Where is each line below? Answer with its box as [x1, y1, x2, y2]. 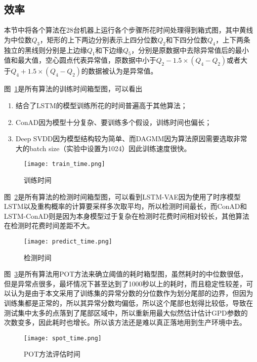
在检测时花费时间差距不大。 [4, 220, 94, 231]
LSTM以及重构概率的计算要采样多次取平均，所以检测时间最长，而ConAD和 [4, 201, 247, 211]
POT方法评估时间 [24, 349, 81, 359]
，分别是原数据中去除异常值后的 [131, 44, 235, 55]
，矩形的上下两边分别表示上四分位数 [40, 34, 158, 44]
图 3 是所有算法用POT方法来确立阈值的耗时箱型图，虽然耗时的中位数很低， [4, 269, 248, 279]
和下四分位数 [166, 34, 208, 44]
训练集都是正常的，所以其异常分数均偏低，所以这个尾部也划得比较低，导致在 [4, 298, 253, 308]
